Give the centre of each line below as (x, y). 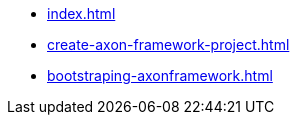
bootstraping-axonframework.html (160, 75)
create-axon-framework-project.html (168, 44)
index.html (81, 13)
